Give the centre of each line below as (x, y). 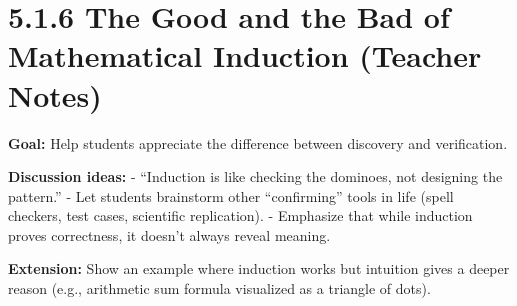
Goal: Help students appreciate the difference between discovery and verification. (258, 142)
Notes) (55, 94)
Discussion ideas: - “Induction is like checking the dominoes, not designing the (255, 176)
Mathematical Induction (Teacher (245, 55)
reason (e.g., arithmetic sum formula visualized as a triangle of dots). (219, 288)
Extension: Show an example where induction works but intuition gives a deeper (259, 268)
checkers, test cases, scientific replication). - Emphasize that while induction (240, 215)
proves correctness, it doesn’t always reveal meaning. (169, 234)
